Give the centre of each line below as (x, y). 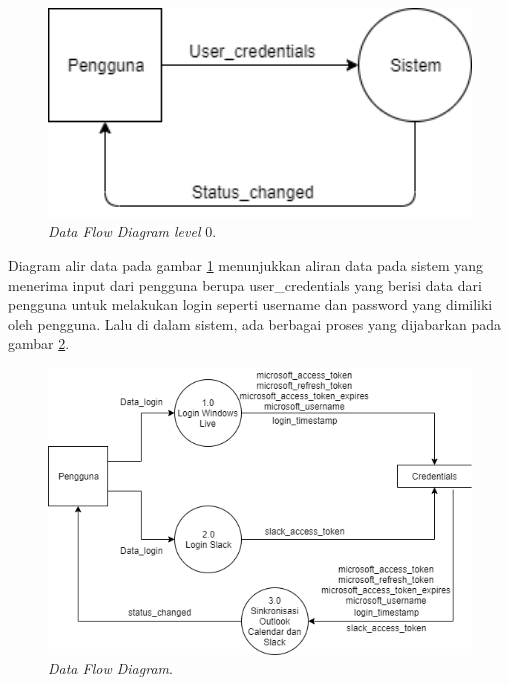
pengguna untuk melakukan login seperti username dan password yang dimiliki (250, 304)
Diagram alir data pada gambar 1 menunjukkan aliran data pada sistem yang (246, 265)
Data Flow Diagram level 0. (132, 231)
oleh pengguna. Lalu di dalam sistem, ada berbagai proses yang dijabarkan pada (255, 323)
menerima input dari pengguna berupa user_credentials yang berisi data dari (245, 284)
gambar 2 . (39, 343)
